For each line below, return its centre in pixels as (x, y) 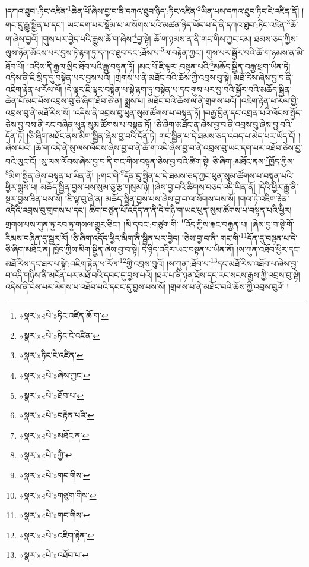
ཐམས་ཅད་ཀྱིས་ (276, 38)
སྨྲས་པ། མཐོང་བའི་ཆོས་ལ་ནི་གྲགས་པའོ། (181, 101)
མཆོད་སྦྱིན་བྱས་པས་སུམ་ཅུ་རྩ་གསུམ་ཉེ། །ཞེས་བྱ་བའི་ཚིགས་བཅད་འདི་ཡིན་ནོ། (148, 186)
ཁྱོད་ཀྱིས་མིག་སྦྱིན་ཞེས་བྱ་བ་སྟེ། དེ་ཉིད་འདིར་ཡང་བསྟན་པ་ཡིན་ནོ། (144, 249)
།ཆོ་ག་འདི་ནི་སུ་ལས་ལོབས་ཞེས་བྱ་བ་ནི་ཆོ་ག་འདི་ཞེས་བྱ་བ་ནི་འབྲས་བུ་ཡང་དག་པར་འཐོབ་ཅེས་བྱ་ (168, 147)
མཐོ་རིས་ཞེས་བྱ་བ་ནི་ (263, 78)
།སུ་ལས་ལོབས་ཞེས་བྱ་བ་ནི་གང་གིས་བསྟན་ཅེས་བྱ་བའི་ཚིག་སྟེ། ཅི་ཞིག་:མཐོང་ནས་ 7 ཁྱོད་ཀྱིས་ (167, 160)
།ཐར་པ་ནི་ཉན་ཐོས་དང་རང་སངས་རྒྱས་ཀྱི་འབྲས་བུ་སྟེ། (227, 275)
